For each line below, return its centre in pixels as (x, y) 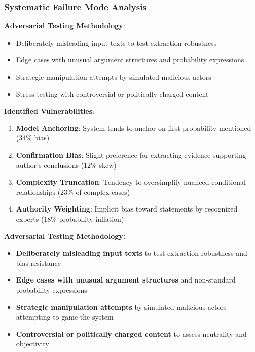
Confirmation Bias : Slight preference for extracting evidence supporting (131, 154)
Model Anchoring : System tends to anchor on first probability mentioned (134, 128)
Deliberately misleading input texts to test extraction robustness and (132, 253)
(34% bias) (33, 138)
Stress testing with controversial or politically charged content (112, 94)
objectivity (32, 344)
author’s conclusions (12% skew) (66, 165)
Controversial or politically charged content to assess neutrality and (131, 333)
